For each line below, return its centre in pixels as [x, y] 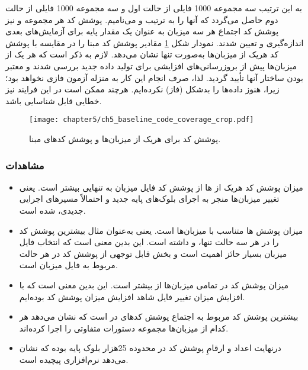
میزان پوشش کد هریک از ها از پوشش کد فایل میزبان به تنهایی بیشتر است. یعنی [161, 187]
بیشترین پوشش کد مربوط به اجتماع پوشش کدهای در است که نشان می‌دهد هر [159, 316]
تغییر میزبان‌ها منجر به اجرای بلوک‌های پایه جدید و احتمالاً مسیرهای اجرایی [149, 199]
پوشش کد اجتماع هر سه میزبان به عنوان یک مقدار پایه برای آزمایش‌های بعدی [142, 31]
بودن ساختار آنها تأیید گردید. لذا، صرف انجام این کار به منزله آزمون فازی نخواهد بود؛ [154, 77]
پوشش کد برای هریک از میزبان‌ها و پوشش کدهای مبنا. [125, 139]
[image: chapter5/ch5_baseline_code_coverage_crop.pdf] [142, 120]
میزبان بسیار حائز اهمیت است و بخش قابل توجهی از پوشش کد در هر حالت [153, 253]
